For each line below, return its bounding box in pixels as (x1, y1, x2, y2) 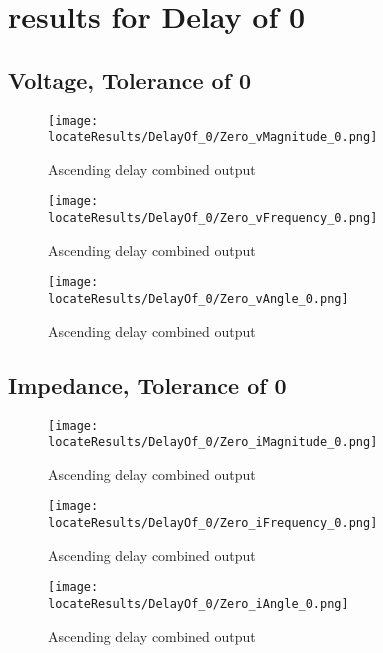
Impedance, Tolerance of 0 (8, 369, 287, 400)
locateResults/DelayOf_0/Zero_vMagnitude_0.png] (48, 130, 378, 145)
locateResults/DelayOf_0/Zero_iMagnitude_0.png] (48, 435, 378, 450)
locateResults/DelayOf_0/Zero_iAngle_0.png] (48, 596, 349, 611)
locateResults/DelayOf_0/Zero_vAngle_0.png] (48, 292, 349, 307)
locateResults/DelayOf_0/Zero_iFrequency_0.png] (48, 516, 378, 531)
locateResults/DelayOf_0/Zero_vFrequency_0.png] (48, 211, 378, 226)
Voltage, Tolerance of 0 (8, 64, 252, 95)
